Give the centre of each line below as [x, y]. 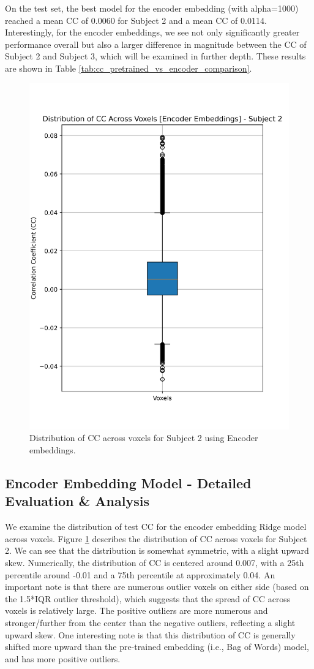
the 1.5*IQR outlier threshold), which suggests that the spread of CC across [148, 598]
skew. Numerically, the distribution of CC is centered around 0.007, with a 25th [155, 563]
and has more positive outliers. [63, 658]
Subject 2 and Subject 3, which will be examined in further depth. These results [155, 56]
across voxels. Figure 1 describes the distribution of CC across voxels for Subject [156, 538]
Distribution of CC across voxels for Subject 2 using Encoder [144, 438]
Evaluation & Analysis [77, 501]
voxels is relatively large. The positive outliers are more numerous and [136, 610]
